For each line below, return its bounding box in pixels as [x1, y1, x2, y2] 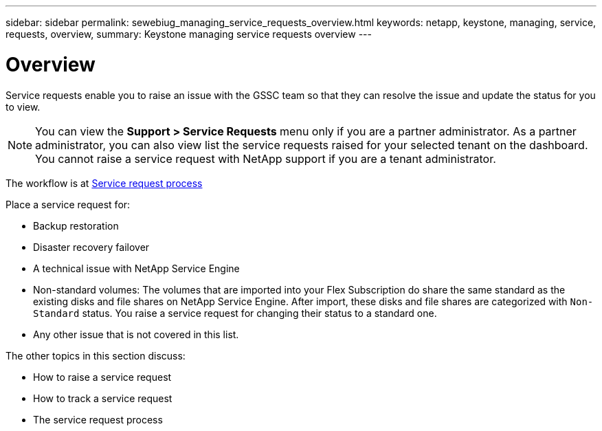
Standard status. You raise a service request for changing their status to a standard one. [33, 307, 437, 319]
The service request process [33, 413, 163, 426]
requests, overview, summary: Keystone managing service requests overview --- [5, 28, 372, 40]
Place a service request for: [5, 198, 131, 210]
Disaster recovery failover [33, 241, 150, 253]
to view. [5, 100, 41, 113]
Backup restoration [33, 219, 119, 232]
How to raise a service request [33, 371, 172, 383]
